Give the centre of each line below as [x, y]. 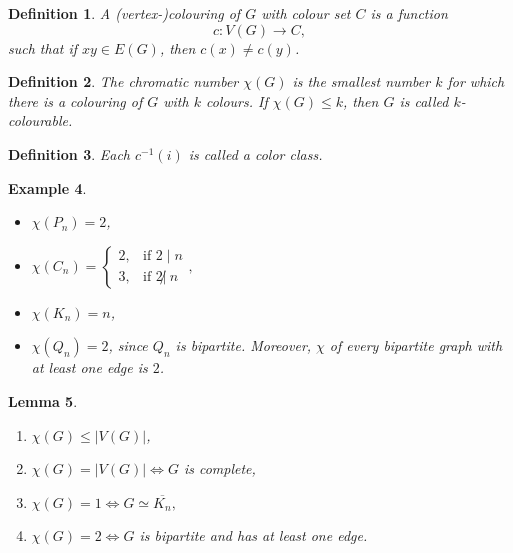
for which [476, 81]
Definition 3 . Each [69, 153]
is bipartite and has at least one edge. [253, 534]
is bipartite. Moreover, [243, 345]
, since [128, 345]
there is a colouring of [75, 100]
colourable [38, 120]
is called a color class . [255, 153]
